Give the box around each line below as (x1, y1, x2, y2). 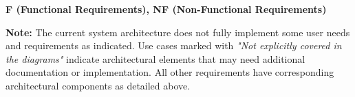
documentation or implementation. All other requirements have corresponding (6, 65, 334, 79)
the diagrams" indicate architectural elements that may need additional (6, 51, 305, 66)
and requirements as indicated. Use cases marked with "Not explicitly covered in (6, 38, 342, 53)
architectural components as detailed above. (6, 78, 191, 92)
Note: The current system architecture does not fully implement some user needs (6, 25, 350, 39)
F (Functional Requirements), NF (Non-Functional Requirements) (6, 2, 327, 16)
